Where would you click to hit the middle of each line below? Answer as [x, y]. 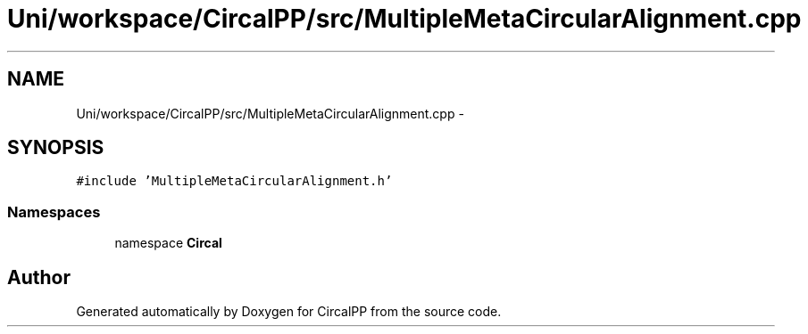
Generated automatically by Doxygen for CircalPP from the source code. [289, 312]
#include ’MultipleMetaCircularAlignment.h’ [234, 181]
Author [39, 277]
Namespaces [54, 212]
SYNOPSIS [56, 148]
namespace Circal [168, 243]
